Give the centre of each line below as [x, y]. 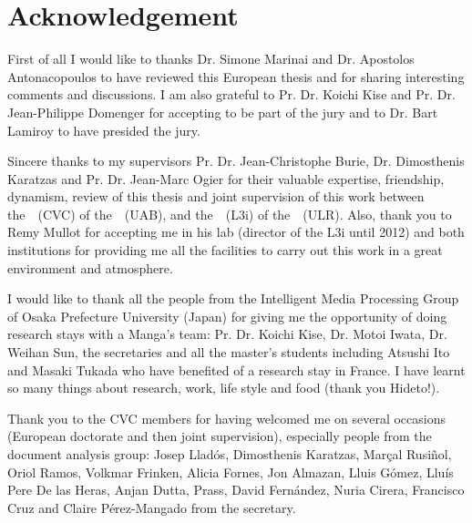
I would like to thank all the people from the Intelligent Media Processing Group [233, 298]
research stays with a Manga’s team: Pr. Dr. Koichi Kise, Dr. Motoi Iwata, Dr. [227, 334]
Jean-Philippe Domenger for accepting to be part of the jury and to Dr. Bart [223, 112]
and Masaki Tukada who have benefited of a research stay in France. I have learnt [236, 369]
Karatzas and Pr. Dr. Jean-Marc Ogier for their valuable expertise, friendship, [226, 178]
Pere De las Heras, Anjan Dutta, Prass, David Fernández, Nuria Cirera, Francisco [236, 490]
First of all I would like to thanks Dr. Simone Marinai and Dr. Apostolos [211, 59]
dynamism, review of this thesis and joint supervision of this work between [216, 196]
